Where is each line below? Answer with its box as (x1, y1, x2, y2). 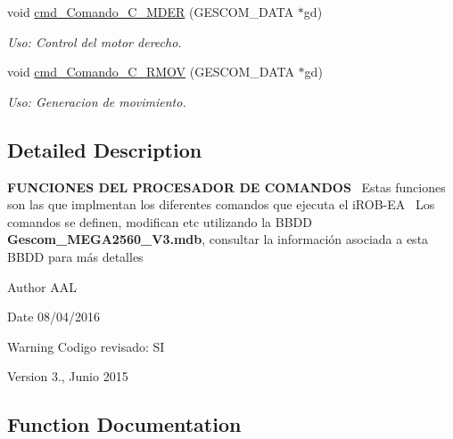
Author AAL (7, 277, 78, 296)
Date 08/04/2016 (7, 307, 101, 326)
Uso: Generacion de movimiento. (7, 92, 186, 110)
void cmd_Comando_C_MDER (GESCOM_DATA (7, 3, 294, 20)
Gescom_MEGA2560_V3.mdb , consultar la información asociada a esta (7, 230, 429, 248)
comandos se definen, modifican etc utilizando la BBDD (7, 212, 312, 231)
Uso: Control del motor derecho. (7, 32, 182, 51)
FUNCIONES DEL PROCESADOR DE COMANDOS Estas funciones (7, 177, 446, 196)
